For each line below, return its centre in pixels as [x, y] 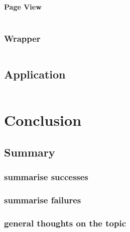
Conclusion [43, 120]
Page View [23, 6]
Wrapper [22, 38]
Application [35, 74]
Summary [30, 152]
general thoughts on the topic [65, 223]
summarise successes [46, 177]
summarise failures [43, 200]
